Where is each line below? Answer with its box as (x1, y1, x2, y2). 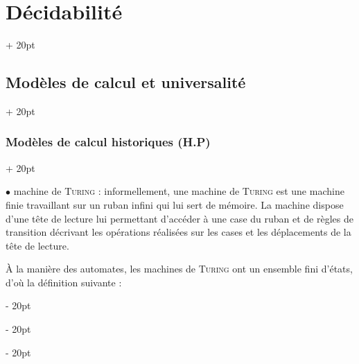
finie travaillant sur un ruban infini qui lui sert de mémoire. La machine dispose (6, 197, 344, 211)
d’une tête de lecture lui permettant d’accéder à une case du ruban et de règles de (6, 211, 353, 225)
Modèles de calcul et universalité (6, 71, 246, 93)
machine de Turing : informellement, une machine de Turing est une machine (13, 184, 344, 198)
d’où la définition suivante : (6, 275, 122, 289)
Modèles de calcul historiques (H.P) (6, 133, 211, 150)
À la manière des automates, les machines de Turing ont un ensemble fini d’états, (6, 261, 353, 276)
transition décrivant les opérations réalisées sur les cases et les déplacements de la (6, 225, 351, 239)
